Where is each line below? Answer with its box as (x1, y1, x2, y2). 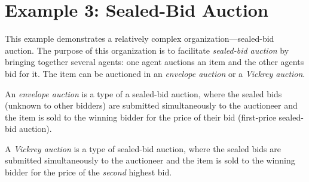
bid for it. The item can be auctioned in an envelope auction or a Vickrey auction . (5, 67, 305, 79)
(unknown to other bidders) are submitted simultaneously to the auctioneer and (5, 99, 298, 112)
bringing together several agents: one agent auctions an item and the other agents (5, 55, 304, 68)
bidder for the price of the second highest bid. (5, 166, 172, 178)
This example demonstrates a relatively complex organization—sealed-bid (5, 32, 274, 45)
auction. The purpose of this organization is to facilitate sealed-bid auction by (5, 44, 289, 56)
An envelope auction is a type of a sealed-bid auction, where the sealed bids (5, 87, 282, 100)
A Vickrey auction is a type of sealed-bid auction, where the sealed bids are (5, 142, 281, 155)
